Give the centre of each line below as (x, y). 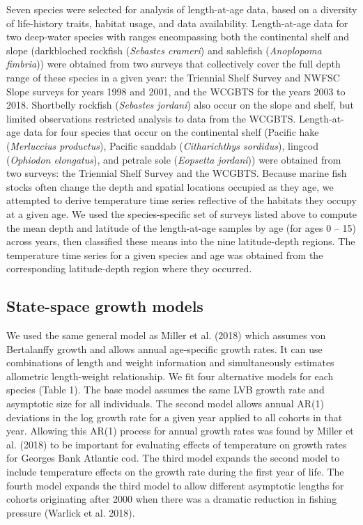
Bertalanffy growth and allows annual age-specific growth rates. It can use (164, 348)
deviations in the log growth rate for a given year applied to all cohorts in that (175, 417)
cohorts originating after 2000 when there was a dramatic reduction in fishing (172, 499)
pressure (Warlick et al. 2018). (71, 512)
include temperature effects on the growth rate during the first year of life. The (175, 472)
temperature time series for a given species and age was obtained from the (165, 254)
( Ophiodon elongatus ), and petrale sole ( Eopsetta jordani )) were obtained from (174, 159)
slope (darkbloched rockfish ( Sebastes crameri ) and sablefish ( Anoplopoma (164, 50)
